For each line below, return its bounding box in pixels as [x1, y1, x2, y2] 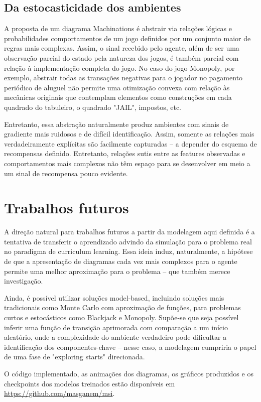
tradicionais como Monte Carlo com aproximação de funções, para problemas [4, 302, 241, 313]
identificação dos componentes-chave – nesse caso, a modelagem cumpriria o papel [4, 341, 256, 352]
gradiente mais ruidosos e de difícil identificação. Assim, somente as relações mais [4, 128, 254, 139]
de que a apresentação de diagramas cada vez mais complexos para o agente [4, 256, 237, 266]
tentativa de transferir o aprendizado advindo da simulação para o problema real [4, 236, 252, 246]
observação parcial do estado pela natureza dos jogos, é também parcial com [4, 52, 239, 63]
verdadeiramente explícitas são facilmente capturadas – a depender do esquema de [4, 138, 257, 149]
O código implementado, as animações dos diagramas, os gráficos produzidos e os [4, 368, 253, 378]
